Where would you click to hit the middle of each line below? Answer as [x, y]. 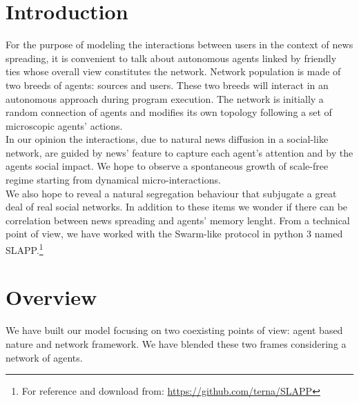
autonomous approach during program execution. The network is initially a [165, 98]
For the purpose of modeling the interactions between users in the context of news [179, 45]
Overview [51, 297]
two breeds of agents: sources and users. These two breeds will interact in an [167, 85]
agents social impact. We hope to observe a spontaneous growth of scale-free [167, 166]
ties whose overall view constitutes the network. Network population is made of [173, 71]
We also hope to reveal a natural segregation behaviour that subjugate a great [171, 193]
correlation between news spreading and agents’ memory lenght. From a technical [178, 220]
